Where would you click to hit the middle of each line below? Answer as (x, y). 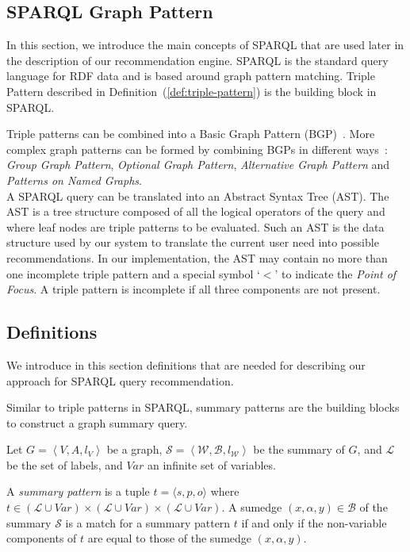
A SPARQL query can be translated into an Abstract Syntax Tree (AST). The (198, 195)
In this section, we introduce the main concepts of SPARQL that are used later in (205, 45)
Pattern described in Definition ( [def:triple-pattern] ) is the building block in (192, 91)
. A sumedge (252, 507)
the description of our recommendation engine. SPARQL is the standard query (197, 60)
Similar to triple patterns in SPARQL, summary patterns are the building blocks (203, 407)
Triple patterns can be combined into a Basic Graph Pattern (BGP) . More (191, 134)
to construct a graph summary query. (97, 422)
